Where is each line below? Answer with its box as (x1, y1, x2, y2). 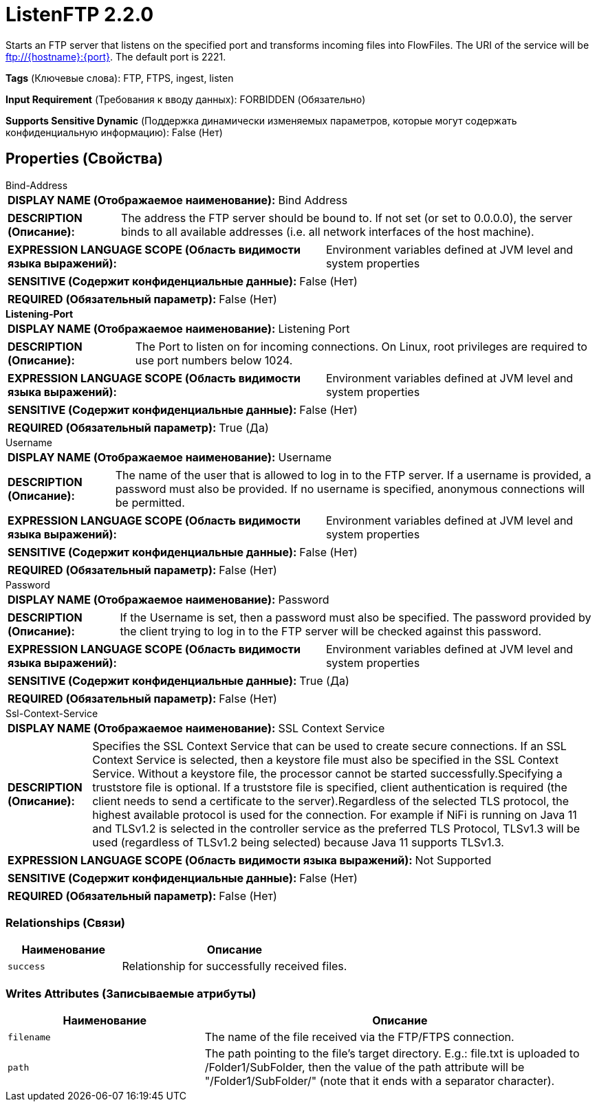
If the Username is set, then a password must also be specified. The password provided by (120, 610, 591, 624)
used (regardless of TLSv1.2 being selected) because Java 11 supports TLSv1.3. (92, 835, 504, 849)
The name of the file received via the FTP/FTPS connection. (204, 1030, 514, 1044)
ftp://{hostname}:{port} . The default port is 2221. (6, 50, 226, 63)
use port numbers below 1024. (135, 353, 293, 367)
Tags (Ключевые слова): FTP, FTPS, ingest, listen (6, 72, 234, 84)
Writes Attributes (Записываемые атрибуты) (6, 986, 257, 1000)
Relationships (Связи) (6, 915, 125, 930)
